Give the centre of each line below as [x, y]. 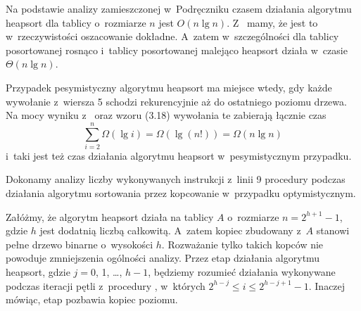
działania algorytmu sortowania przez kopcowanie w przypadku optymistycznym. [181, 193]
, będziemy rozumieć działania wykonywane [242, 272]
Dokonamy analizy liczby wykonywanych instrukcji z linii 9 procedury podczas [176, 179]
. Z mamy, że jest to [272, 22]
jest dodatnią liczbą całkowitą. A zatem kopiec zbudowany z [170, 230]
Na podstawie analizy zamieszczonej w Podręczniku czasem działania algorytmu [179, 8]
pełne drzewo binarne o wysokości [80, 244]
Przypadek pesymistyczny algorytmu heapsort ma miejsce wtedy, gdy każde [169, 87]
